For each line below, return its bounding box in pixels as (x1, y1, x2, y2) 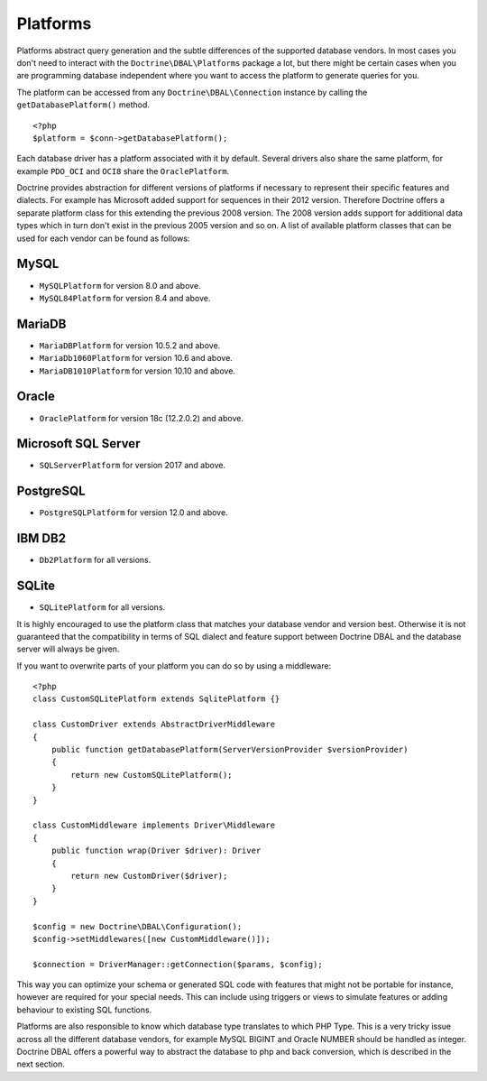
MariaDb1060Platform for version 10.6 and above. (39, 353, 234, 364)
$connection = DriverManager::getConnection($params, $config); (32, 959, 324, 969)
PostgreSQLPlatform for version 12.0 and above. (39, 507, 229, 518)
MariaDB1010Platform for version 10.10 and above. (39, 365, 236, 376)
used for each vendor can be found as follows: (16, 233, 190, 244)
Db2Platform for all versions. (39, 555, 152, 566)
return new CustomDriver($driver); (70, 871, 228, 881)
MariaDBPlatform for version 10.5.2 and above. (39, 339, 221, 351)
